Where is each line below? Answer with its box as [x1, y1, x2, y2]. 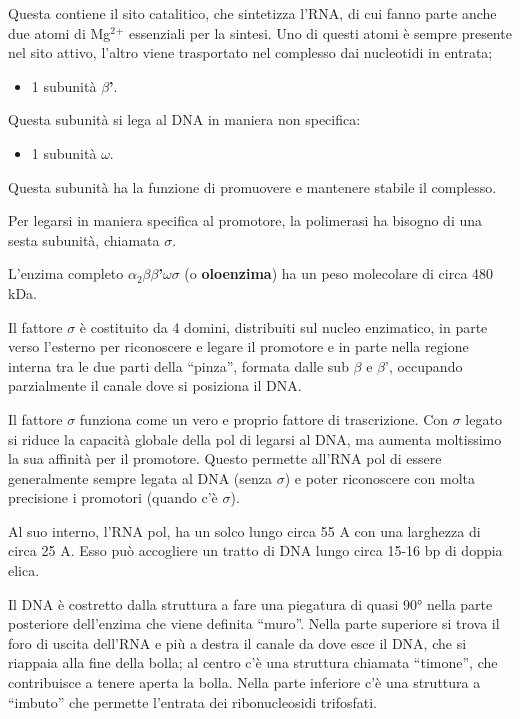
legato [465, 408, 502, 429]
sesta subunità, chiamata [8, 229, 160, 250]
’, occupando [385, 355, 463, 376]
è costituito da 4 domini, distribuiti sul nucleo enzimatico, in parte [79, 316, 488, 337]
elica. [8, 560, 40, 581]
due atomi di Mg [8, 22, 111, 43]
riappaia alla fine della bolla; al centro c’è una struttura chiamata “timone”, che [8, 652, 498, 673]
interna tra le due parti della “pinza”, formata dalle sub [8, 355, 349, 376]
